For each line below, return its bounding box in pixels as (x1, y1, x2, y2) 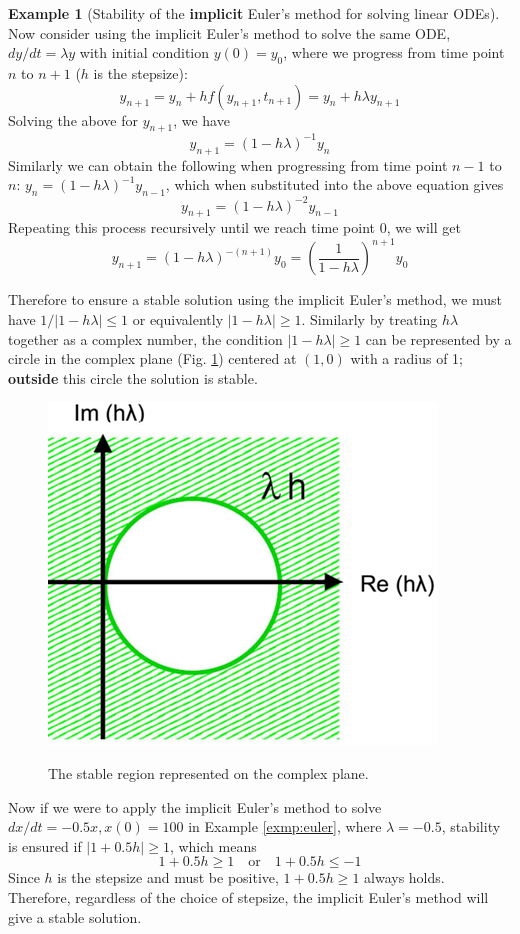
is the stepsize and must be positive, (57, 867, 279, 888)
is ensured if (8, 835, 82, 856)
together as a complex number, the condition (8, 328, 283, 349)
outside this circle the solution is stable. (8, 367, 258, 388)
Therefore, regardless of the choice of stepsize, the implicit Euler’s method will (8, 886, 489, 907)
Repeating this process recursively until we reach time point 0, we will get (8, 217, 461, 238)
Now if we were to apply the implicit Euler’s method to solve (8, 796, 382, 817)
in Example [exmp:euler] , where (188, 816, 382, 837)
